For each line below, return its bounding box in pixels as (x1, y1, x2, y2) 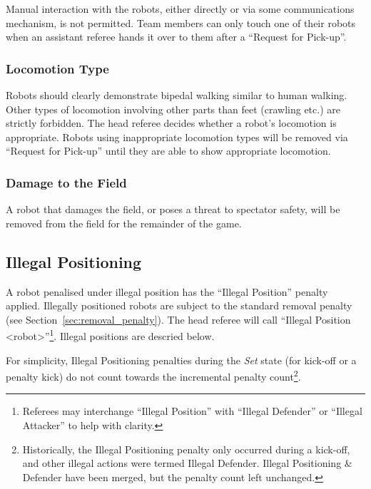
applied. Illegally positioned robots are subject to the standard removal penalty (6, 298, 352, 313)
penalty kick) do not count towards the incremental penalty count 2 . (6, 367, 301, 384)
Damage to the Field (6, 173, 127, 191)
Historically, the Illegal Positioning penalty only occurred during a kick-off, (22, 441, 350, 456)
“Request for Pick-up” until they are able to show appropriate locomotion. (6, 143, 331, 158)
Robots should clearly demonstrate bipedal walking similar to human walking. (6, 88, 347, 102)
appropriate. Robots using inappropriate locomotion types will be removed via (6, 129, 348, 144)
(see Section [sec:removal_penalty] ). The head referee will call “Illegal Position (6, 312, 351, 326)
